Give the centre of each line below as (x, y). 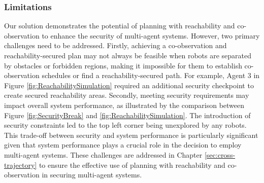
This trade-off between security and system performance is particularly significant (131, 135)
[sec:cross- (220, 154)
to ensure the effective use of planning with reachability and (132, 164)
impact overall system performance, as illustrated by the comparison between (124, 105)
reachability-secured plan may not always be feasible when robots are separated (128, 55)
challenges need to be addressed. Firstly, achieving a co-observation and (115, 45)
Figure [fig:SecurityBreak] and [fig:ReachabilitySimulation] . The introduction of (127, 115)
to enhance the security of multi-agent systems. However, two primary (151, 35)
